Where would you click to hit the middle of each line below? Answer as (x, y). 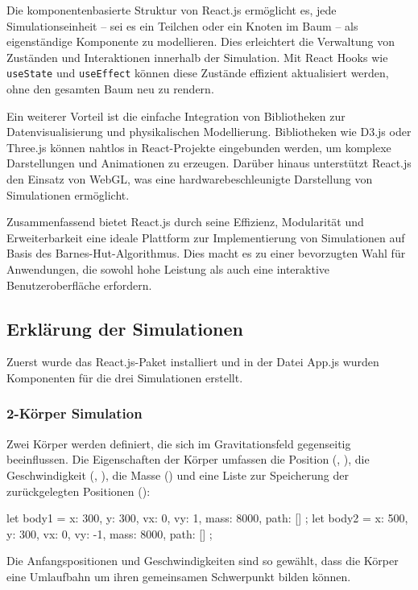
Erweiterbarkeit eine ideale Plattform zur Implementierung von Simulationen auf (206, 237)
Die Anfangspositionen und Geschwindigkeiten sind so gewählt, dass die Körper (203, 561)
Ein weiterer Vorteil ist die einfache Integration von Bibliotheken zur (176, 116)
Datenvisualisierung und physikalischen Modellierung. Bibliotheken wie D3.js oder (209, 132)
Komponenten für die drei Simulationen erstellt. (125, 377)
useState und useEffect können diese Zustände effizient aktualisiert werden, (198, 73)
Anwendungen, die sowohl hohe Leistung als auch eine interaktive (168, 268)
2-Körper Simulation (74, 413)
